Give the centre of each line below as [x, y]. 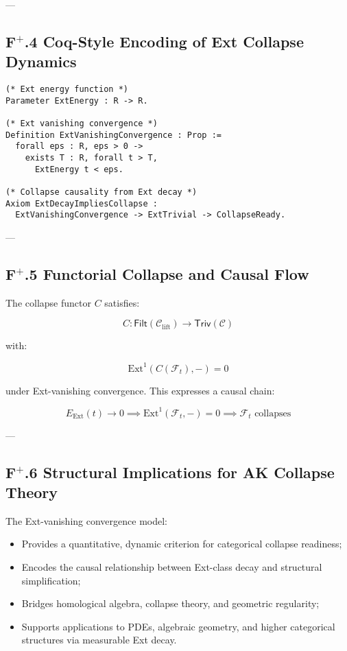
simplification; [51, 580]
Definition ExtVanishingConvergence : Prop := [113, 135]
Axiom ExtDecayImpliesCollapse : [82, 203]
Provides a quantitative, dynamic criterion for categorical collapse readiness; [182, 544]
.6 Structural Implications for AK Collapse [179, 472]
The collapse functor [48, 302]
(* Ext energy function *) [67, 90]
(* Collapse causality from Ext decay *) [101, 192]
